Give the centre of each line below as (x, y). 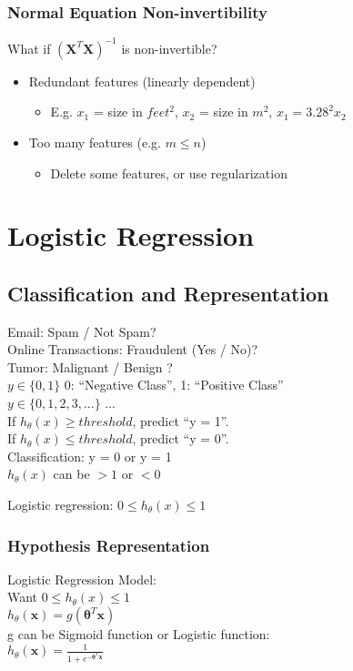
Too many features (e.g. (95, 142)
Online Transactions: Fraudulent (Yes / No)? (133, 349)
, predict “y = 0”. (181, 438)
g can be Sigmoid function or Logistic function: (139, 634)
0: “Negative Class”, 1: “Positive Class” (174, 385)
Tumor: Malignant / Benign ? (90, 366)
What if (29, 48)
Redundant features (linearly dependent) (142, 81)
